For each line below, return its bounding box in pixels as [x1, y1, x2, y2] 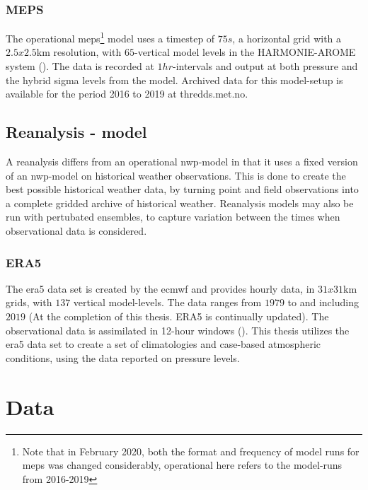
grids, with [6, 295, 52, 310]
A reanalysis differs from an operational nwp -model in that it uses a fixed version [6, 154, 358, 169]
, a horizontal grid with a [232, 30, 342, 45]
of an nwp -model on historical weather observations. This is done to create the [6, 168, 346, 182]
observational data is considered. [6, 223, 147, 238]
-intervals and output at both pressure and [172, 59, 358, 74]
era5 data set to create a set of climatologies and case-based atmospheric [6, 337, 321, 351]
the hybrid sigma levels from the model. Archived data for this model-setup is [6, 72, 343, 87]
